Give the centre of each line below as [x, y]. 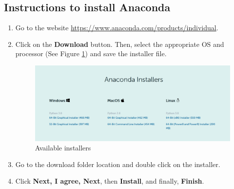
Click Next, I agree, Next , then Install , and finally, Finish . [110, 180]
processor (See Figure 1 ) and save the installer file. [91, 53]
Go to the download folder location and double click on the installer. [118, 164]
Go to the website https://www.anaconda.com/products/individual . [117, 28]
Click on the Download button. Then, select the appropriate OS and [120, 44]
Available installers [63, 148]
